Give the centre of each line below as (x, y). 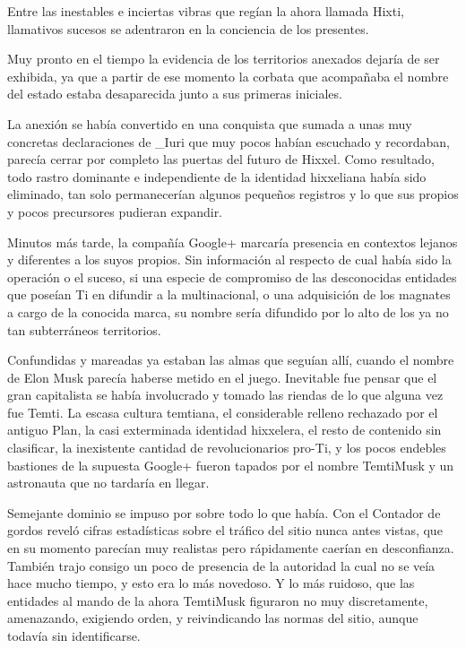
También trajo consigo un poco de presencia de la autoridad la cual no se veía (221, 565)
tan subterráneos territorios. (84, 329)
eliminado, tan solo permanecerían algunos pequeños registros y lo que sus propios (233, 194)
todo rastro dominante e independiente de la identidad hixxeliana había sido (217, 176)
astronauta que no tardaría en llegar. (108, 483)
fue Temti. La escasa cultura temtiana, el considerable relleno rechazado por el (223, 412)
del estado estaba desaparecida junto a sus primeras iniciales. (175, 94)
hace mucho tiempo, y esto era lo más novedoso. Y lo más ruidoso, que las (211, 583)
